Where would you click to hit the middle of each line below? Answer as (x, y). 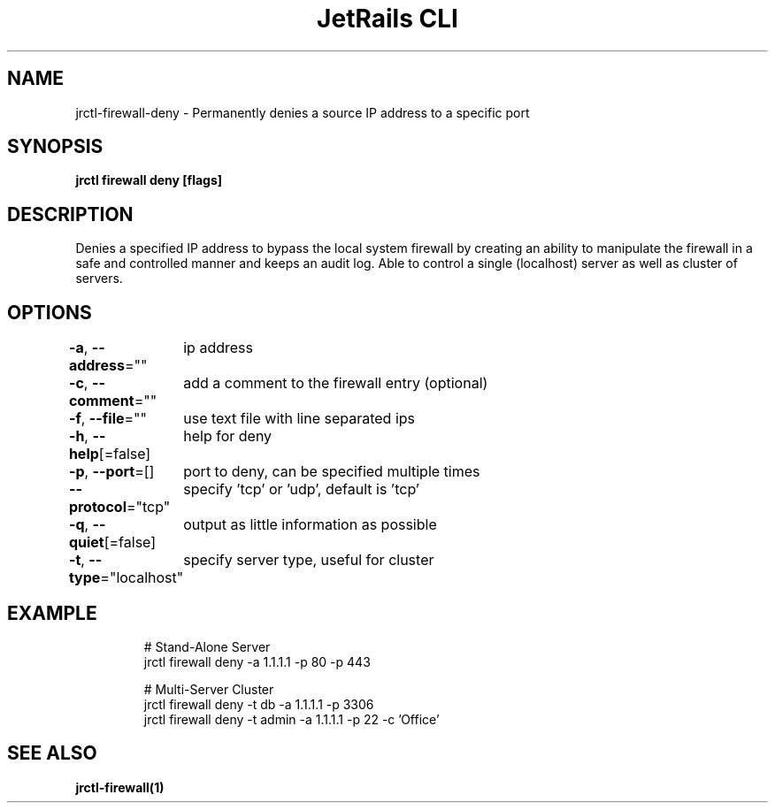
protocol (97, 507)
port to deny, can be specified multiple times (332, 472)
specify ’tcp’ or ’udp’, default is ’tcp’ (302, 489)
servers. (99, 279)
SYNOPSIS (55, 147)
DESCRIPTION (70, 214)
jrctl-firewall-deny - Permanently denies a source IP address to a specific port (303, 112)
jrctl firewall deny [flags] (149, 180)
